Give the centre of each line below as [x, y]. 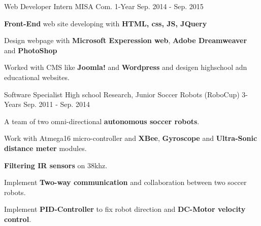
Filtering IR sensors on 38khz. [56, 165]
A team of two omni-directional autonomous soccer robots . [102, 121]
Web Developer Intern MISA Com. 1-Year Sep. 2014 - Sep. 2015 [104, 6]
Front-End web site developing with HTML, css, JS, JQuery [106, 23]
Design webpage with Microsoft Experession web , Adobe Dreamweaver [126, 40]
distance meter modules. [45, 148]
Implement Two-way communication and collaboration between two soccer [125, 182]
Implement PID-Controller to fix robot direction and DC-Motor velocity [125, 209]
